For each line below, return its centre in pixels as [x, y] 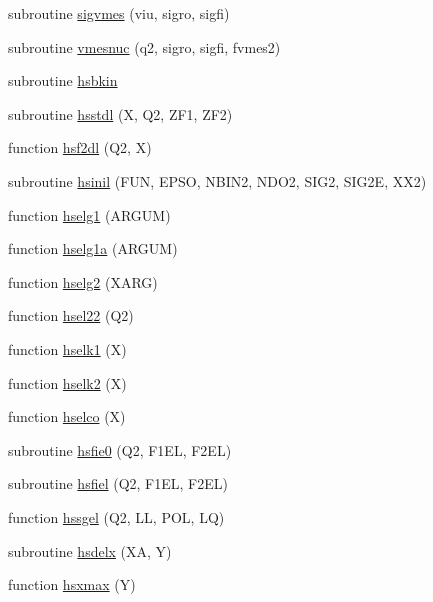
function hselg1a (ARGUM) [93, 248]
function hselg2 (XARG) [83, 281]
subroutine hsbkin [63, 80]
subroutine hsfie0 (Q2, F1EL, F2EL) [120, 449]
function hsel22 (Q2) [71, 315]
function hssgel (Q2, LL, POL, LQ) [116, 516]
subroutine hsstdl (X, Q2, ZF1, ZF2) [120, 113]
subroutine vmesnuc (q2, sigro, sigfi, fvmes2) [144, 46]
